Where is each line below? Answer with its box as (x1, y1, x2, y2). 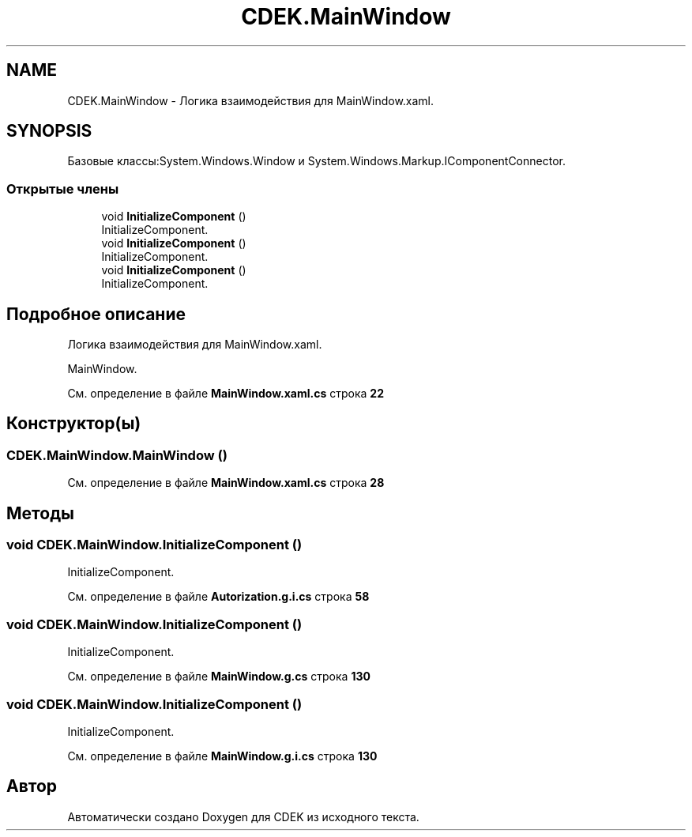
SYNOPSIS (6, 121, 92, 141)
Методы (6, 503, 74, 523)
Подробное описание (6, 304, 186, 324)
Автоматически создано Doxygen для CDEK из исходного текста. (67, 809, 419, 824)
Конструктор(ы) (6, 413, 141, 434)
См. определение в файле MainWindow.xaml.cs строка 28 (67, 476, 385, 490)
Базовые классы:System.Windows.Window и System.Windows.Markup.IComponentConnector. (67, 154, 566, 168)
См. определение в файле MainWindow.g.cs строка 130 (67, 669, 370, 684)
